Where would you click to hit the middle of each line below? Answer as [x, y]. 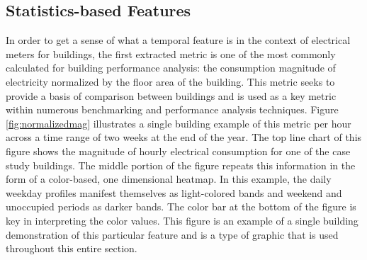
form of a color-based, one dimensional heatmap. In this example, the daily [169, 179]
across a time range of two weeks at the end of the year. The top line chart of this [184, 137]
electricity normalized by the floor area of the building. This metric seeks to [170, 81]
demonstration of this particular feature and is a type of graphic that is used [172, 234]
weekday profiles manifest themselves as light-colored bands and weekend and [174, 192]
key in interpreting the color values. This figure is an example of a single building [182, 220]
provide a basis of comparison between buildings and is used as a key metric [171, 95]
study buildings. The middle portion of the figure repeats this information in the [181, 165]
